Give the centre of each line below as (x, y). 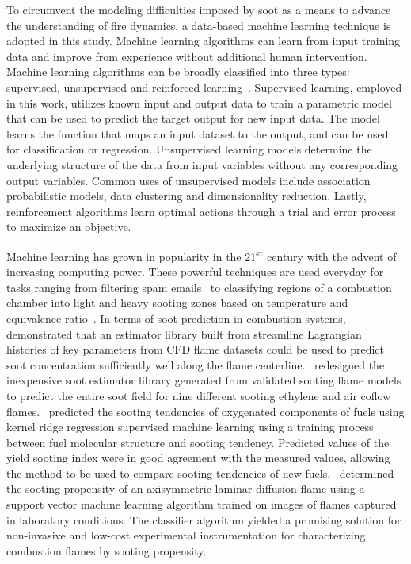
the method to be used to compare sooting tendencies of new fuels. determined (200, 473)
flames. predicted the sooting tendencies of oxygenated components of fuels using (205, 411)
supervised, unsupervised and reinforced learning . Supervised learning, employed (204, 87)
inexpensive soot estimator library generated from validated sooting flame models (204, 380)
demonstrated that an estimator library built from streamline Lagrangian (184, 333)
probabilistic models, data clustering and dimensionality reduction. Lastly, (186, 196)
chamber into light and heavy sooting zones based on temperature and (177, 303)
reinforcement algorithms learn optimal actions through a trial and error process (201, 211)
